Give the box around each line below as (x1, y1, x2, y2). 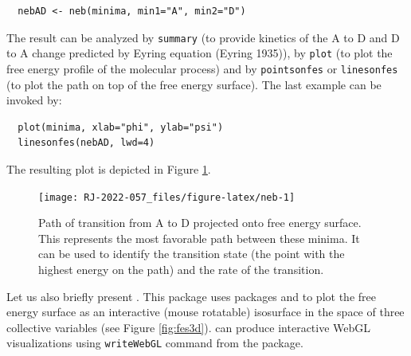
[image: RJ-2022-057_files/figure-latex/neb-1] (38, 191, 296, 203)
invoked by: (6, 92, 62, 108)
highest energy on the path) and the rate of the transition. (38, 260, 324, 277)
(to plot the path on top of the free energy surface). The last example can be (6, 76, 382, 92)
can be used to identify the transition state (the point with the (38, 245, 345, 262)
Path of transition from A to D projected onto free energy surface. (38, 214, 362, 231)
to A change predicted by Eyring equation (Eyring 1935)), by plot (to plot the (6, 45, 393, 61)
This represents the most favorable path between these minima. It (38, 229, 360, 246)
